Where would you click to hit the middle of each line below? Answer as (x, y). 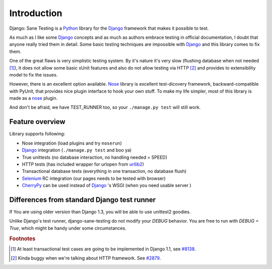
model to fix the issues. (33, 75)
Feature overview (37, 122)
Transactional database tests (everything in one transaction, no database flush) (104, 171)
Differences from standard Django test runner (83, 200)
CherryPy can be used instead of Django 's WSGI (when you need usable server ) (107, 185)
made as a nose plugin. (33, 98)
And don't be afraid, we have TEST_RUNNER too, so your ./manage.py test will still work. (105, 107)
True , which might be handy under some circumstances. (68, 228)
